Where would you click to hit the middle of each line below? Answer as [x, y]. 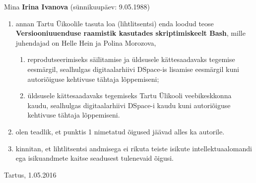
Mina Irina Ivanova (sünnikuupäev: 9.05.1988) [77, 6]
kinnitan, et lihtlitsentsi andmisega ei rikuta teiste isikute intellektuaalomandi [134, 148]
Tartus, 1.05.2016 [30, 174]
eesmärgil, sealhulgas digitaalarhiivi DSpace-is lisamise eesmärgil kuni [133, 69]
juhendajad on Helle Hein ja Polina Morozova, [86, 42]
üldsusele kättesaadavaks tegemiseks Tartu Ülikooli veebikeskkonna [129, 95]
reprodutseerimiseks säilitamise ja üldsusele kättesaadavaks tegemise [131, 59]
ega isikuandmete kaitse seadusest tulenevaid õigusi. [95, 158]
